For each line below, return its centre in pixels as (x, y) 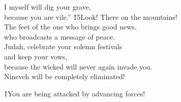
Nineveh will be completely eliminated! (65, 76)
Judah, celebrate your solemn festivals (63, 46)
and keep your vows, (36, 56)
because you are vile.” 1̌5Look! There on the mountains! (91, 16)
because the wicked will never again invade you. (78, 66)
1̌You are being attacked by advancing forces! (75, 93)
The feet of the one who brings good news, (70, 27)
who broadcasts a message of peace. (60, 36)
